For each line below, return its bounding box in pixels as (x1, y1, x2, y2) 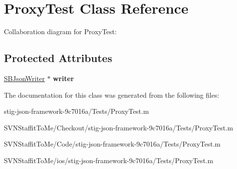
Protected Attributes (4, 50, 112, 65)
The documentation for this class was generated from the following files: (4, 89, 219, 100)
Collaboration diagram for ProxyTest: (4, 26, 117, 37)
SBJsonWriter (4, 73, 45, 83)
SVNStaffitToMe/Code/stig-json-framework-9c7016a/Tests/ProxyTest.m (4, 139, 221, 149)
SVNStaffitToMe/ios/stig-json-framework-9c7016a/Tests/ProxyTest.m (4, 155, 214, 165)
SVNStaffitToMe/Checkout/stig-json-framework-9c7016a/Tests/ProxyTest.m (4, 122, 233, 132)
